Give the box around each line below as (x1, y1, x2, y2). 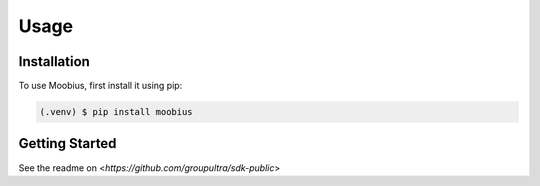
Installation (18, 53, 90, 70)
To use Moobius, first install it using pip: (18, 80, 183, 92)
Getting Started (18, 135, 117, 152)
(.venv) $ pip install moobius (39, 106, 194, 118)
